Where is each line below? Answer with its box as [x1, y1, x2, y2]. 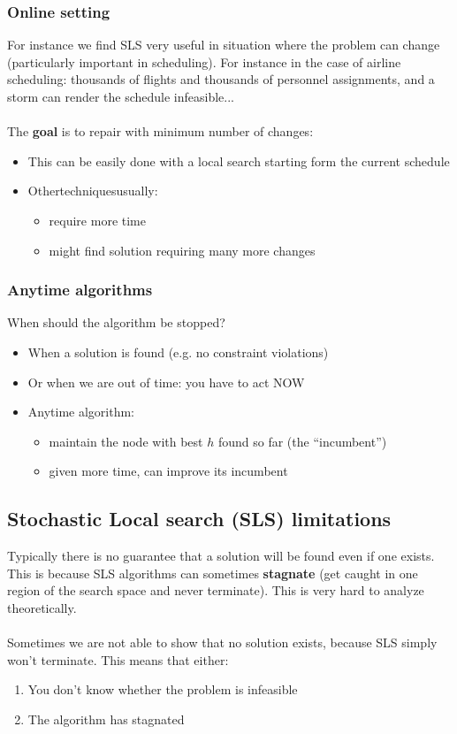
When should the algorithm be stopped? [7, 313, 225, 332]
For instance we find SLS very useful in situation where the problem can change [7, 35, 440, 54]
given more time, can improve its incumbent [49, 462, 288, 480]
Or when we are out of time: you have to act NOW [27, 372, 305, 391]
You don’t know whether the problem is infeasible [27, 680, 298, 699]
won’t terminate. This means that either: [7, 650, 229, 669]
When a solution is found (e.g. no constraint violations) [27, 342, 329, 361]
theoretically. [7, 598, 77, 616]
